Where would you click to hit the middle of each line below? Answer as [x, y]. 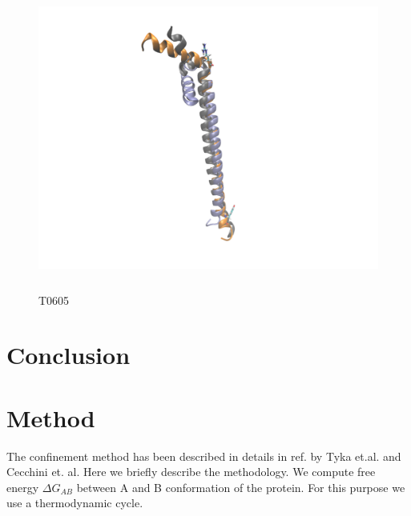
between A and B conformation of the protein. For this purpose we [241, 487]
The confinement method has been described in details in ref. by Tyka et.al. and [204, 456]
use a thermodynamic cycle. [75, 503]
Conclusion [68, 355]
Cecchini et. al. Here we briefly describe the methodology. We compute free [191, 472]
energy [23, 487]
